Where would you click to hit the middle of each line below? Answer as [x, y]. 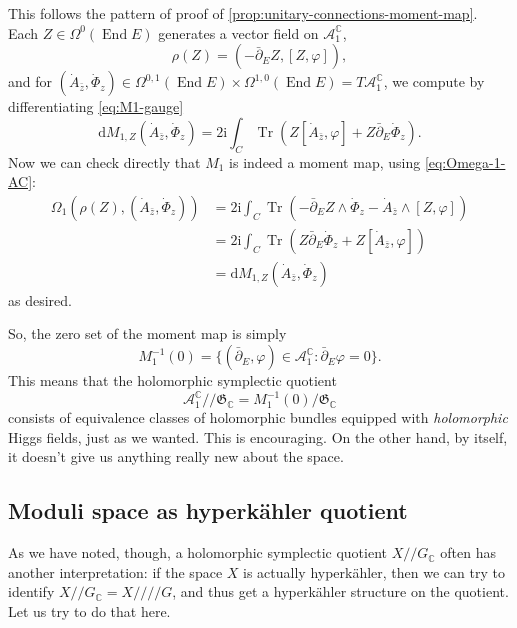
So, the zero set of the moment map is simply [147, 333]
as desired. [40, 299]
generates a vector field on [238, 32]
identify [31, 591]
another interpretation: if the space [115, 571]
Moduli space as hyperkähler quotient [208, 510]
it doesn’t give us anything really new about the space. [176, 456]
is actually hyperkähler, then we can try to [374, 571]
